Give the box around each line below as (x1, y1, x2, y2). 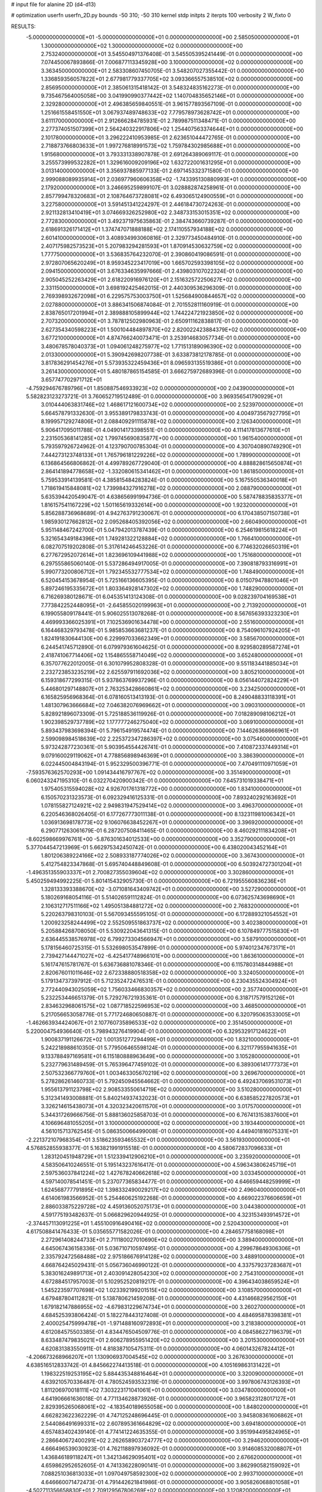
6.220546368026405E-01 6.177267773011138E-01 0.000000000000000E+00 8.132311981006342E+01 (41, 810, 295, 818)
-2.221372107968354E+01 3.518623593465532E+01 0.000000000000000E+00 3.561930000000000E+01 (26, 1136, 290, 1143)
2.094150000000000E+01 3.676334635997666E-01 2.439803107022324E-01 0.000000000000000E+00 (41, 267, 304, 275)
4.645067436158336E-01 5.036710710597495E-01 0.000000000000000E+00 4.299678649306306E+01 (41, 1244, 301, 1251)
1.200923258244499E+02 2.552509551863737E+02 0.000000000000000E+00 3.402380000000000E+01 (41, 919, 308, 926)
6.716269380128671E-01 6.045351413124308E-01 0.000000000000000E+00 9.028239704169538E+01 (41, 593, 296, 600)
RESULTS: (11, 23, 36, 30)
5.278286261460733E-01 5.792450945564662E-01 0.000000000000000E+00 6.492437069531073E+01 (41, 1078, 301, 1084)
